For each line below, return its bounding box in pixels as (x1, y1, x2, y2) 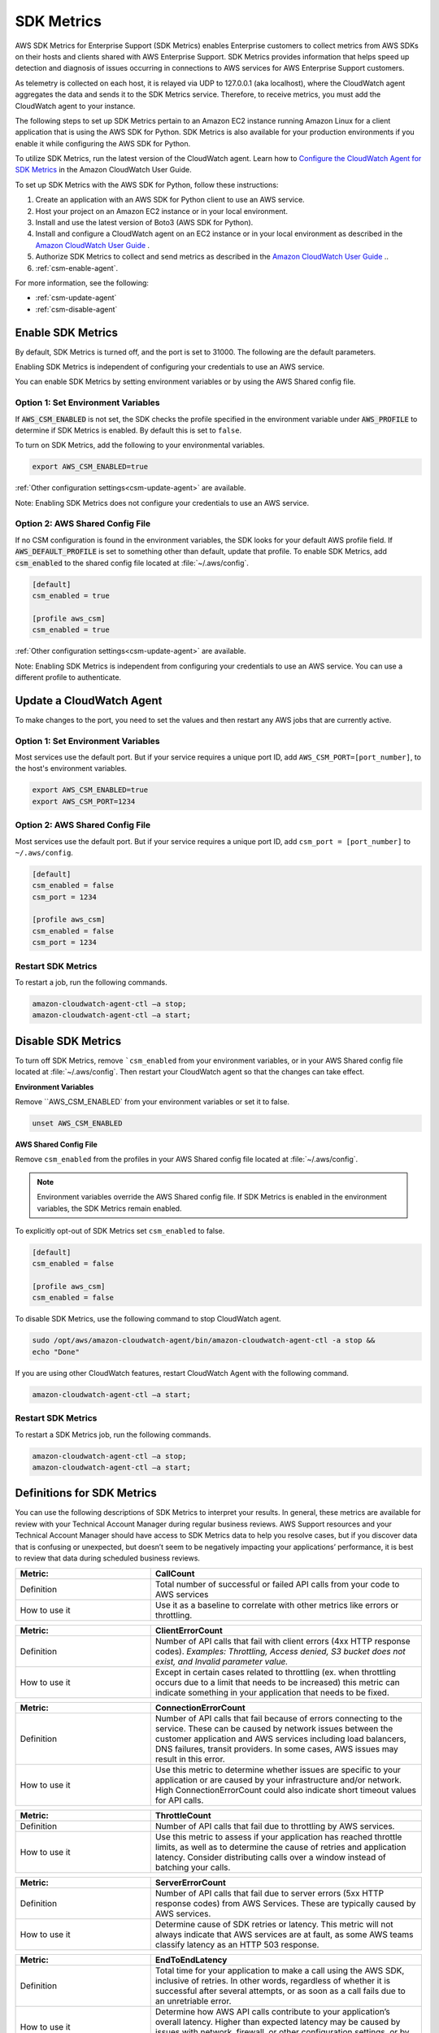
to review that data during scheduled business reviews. (15, 1553, 201, 1563)
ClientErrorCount (154, 1625, 223, 1636)
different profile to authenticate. (15, 672, 122, 682)
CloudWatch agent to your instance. (15, 101, 136, 111)
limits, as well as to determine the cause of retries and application (154, 1842, 406, 1853)
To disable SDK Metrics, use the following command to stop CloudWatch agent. (15, 1314, 282, 1324)
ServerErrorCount (154, 1877, 227, 1888)
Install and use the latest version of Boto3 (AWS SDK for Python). (35, 218, 254, 228)
